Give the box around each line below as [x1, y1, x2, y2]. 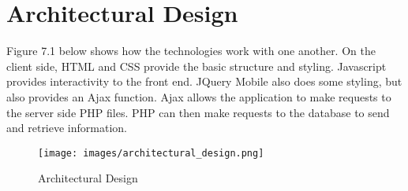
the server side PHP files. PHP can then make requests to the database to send [6, 104, 390, 120]
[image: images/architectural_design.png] [38, 147, 264, 159]
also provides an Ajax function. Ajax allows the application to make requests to [6, 88, 391, 105]
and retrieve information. [6, 119, 127, 136]
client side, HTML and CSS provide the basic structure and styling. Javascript [6, 57, 387, 74]
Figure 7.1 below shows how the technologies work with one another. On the [6, 42, 376, 59]
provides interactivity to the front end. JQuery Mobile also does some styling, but [6, 73, 402, 90]
